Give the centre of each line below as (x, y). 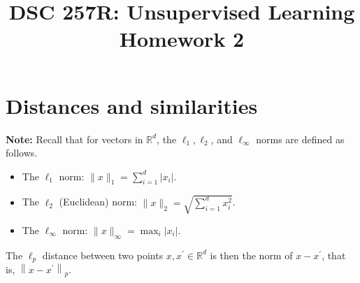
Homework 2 (182, 39)
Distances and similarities (132, 105)
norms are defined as (300, 139)
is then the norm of (251, 255)
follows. (22, 153)
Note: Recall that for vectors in (74, 139)
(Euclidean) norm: (98, 202)
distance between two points (103, 255)
